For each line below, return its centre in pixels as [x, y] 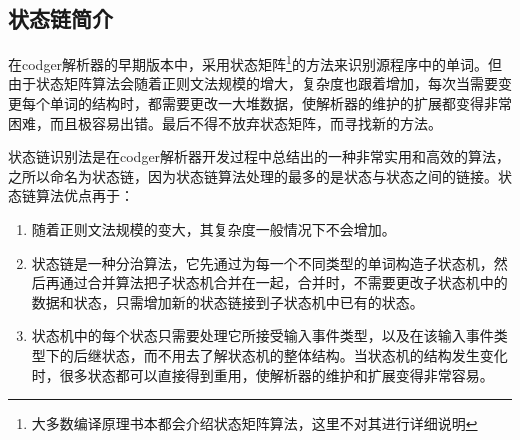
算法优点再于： [84, 195]
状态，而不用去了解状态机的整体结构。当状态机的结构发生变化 [304, 354]
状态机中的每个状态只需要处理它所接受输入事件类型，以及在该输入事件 [262, 335]
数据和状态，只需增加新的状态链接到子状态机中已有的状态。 [227, 301]
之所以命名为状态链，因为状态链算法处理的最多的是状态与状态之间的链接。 [253, 175]
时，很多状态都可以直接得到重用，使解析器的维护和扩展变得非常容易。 [262, 374]
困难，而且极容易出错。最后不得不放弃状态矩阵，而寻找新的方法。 [225, 122]
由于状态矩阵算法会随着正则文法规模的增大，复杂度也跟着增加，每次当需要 [253, 83]
